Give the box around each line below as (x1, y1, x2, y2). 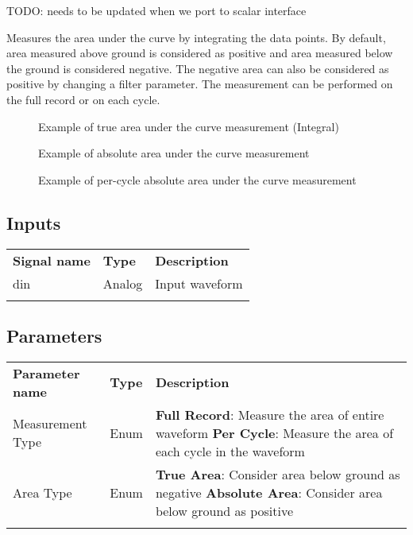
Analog (102, 273, 143, 293)
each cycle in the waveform (155, 441, 305, 460)
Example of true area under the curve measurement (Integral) (38, 118, 339, 134)
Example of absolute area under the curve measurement (38, 145, 310, 161)
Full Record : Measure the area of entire (155, 405, 384, 424)
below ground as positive (155, 501, 294, 520)
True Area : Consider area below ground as (155, 464, 400, 483)
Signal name (13, 250, 91, 269)
